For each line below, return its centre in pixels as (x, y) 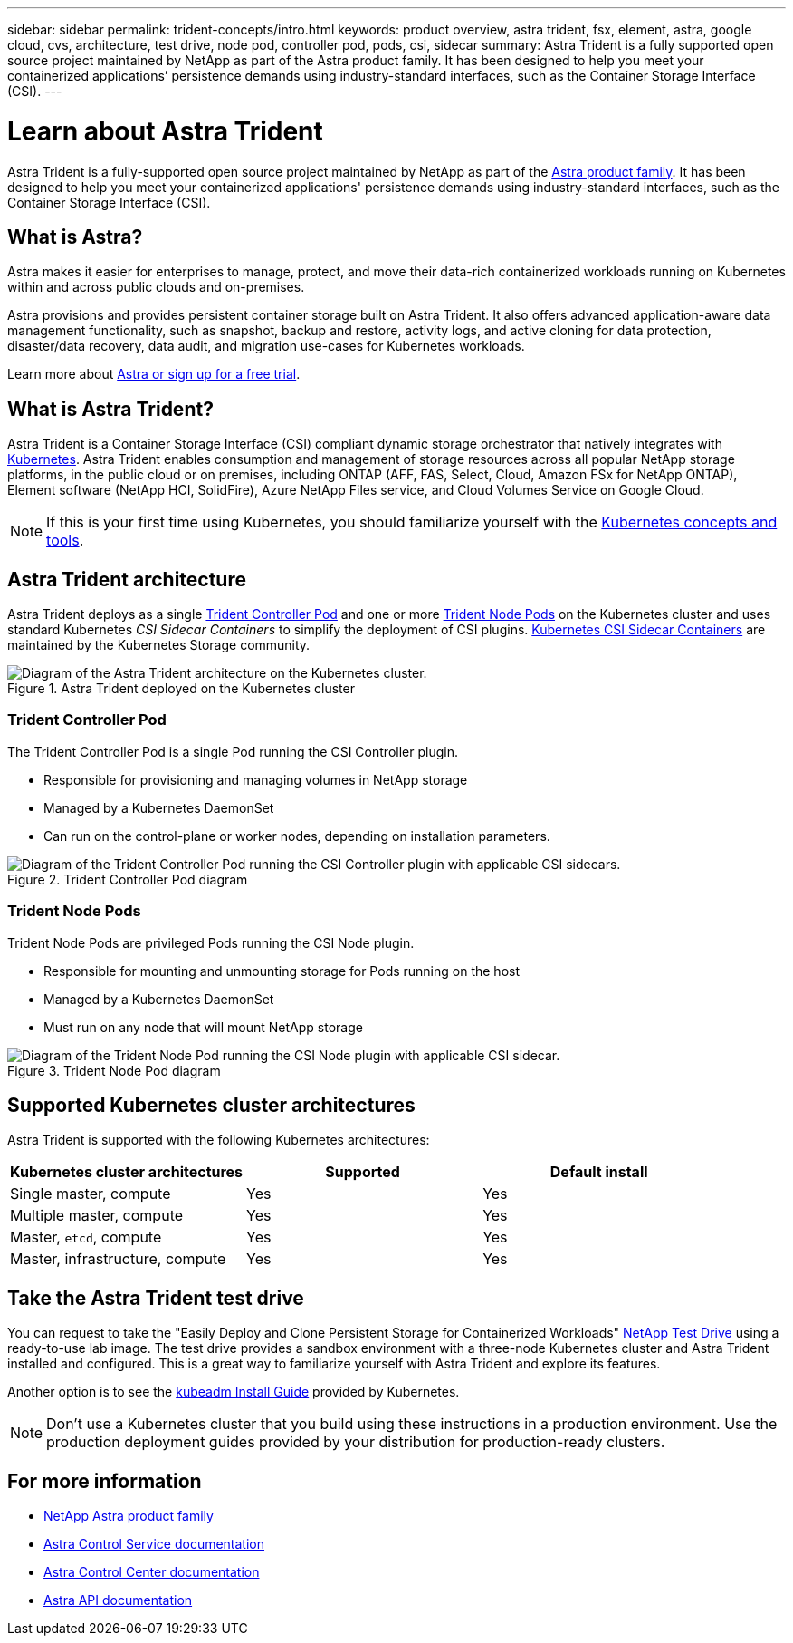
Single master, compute (91, 1194)
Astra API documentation (118, 1600)
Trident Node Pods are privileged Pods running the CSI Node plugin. (211, 942)
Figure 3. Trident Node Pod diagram (114, 1070)
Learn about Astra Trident (165, 131)
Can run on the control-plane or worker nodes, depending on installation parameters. (297, 836)
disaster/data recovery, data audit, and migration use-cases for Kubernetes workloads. (266, 346)
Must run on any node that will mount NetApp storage (203, 1027)
